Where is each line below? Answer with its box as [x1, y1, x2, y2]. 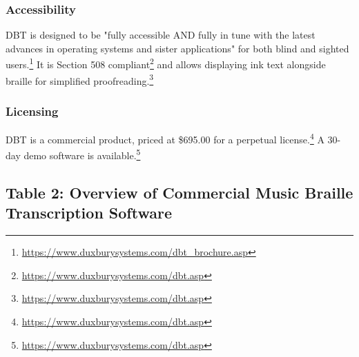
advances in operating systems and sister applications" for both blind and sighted [6, 41, 349, 55]
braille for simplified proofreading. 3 [6, 71, 154, 88]
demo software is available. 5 [23, 146, 141, 163]
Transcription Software [6, 202, 172, 223]
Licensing [6, 102, 59, 119]
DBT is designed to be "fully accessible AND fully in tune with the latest [6, 28, 316, 42]
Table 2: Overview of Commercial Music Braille [6, 182, 353, 203]
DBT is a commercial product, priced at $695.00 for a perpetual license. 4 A [6, 130, 324, 146]
